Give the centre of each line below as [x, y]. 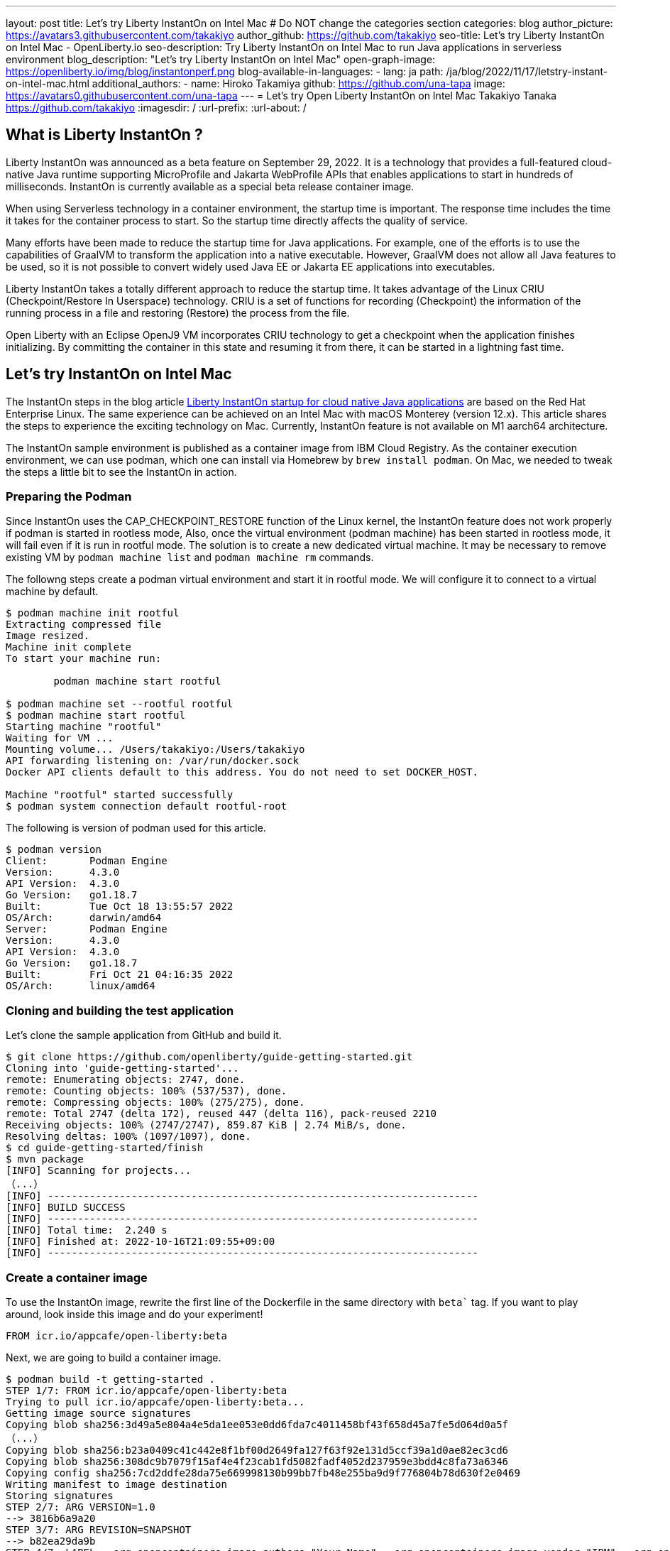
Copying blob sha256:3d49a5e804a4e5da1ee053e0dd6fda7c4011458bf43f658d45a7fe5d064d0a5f [257, 1424]
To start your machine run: [84, 659]
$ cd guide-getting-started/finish [105, 1148]
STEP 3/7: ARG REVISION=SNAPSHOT [99, 1529]
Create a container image [77, 1277]
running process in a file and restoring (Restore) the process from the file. [178, 312]
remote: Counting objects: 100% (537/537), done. [147, 1091]
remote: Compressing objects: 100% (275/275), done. [155, 1103]
